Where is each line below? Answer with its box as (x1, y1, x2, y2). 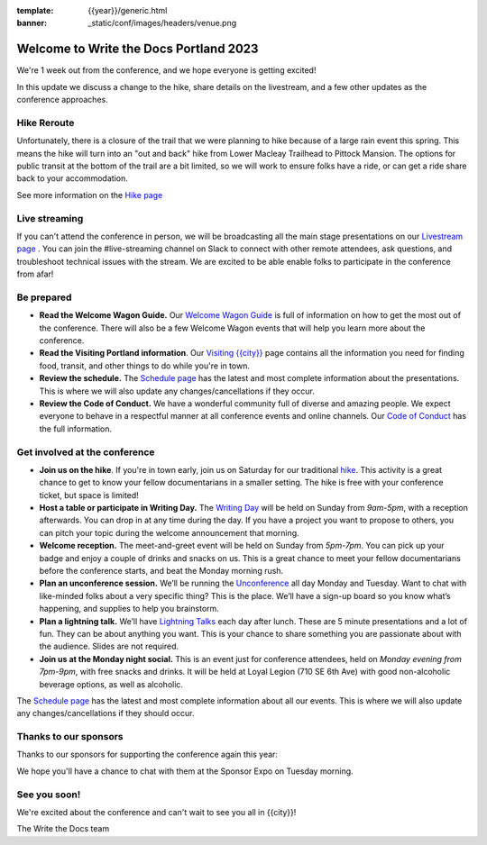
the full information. (39, 423, 113, 434)
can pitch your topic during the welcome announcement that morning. (39, 527, 299, 538)
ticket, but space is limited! (39, 489, 139, 500)
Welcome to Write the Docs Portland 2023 (16, 41, 259, 57)
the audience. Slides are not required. (39, 641, 179, 652)
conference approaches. (16, 95, 108, 105)
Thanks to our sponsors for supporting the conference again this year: (16, 749, 279, 760)
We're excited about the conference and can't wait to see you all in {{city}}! (16, 806, 297, 817)
